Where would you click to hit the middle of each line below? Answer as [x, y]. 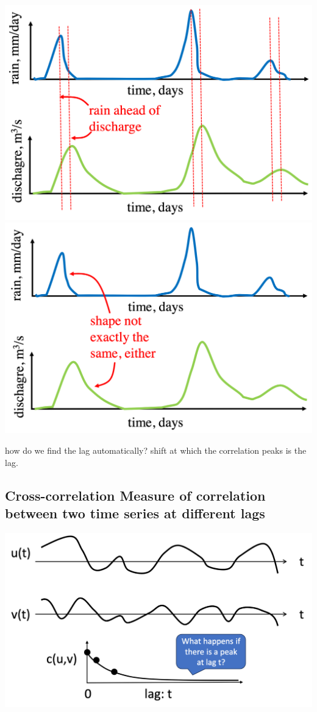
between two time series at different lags [135, 513]
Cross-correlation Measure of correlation [135, 495]
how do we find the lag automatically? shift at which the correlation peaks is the [156, 450]
